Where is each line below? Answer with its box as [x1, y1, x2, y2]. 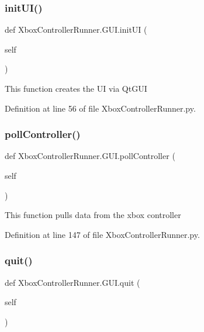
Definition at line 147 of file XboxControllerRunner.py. [5, 228, 200, 240]
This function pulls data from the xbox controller [5, 209, 181, 221]
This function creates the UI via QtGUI [5, 82, 147, 94]
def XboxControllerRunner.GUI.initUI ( [5, 23, 147, 36]
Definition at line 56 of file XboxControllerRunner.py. [5, 102, 196, 114]
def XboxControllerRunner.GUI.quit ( [5, 276, 140, 288]
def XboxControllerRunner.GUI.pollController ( [5, 150, 175, 162]
